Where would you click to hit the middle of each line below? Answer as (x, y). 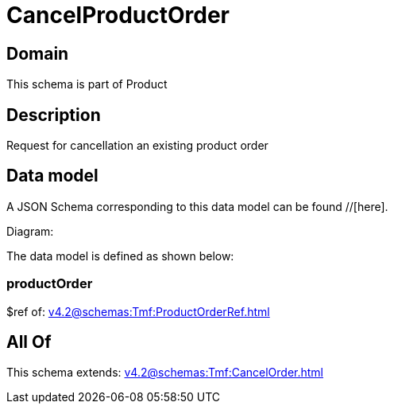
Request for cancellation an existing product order (137, 146)
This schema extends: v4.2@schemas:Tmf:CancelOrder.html (165, 373)
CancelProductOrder (118, 15)
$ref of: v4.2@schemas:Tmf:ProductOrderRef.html (138, 311)
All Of (29, 342)
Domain (38, 53)
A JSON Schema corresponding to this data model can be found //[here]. (197, 206)
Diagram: (30, 231)
